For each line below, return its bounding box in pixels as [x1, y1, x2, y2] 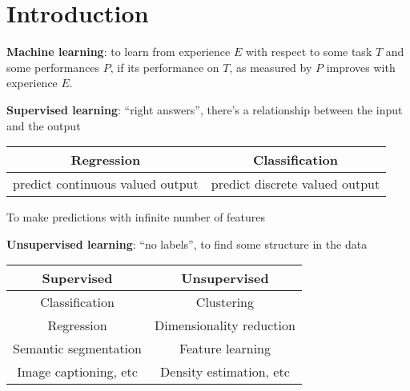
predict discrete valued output [211, 174, 380, 194]
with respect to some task [245, 43, 372, 60]
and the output [6, 117, 81, 134]
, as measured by [229, 58, 312, 75]
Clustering [195, 293, 255, 312]
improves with [326, 58, 396, 75]
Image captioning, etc [17, 362, 138, 381]
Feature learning [179, 339, 271, 358]
